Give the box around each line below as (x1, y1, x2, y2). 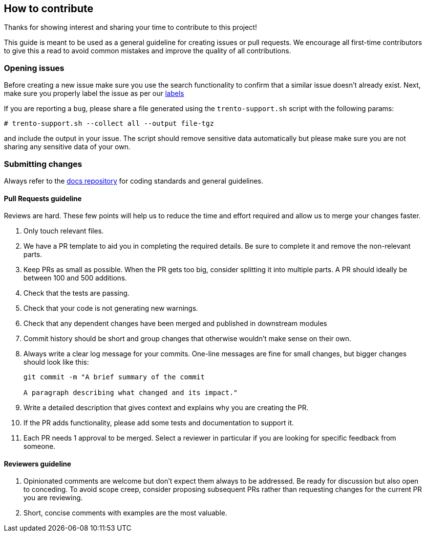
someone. (23, 442, 56, 451)
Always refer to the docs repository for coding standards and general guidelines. (4, 176, 263, 185)
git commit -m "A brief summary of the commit (23, 373, 205, 381)
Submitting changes (4, 159, 82, 169)
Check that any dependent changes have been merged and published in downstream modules (23, 319, 327, 328)
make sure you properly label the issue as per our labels (4, 89, 184, 98)
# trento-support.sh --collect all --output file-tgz (4, 119, 214, 128)
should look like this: (23, 358, 89, 367)
